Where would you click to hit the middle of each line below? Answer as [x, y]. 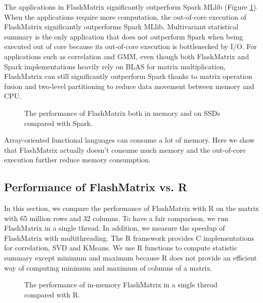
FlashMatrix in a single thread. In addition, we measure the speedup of [115, 228]
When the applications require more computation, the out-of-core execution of [125, 16]
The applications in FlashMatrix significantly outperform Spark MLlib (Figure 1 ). [131, 7]
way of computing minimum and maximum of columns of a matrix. [108, 267]
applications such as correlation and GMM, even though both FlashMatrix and [127, 56]
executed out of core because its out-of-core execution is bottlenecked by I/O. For [130, 46]
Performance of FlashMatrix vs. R [96, 187]
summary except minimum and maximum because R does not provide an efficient [130, 258]
